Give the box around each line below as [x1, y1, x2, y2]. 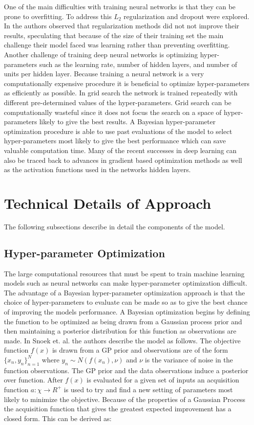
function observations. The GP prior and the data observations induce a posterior [4, 365, 249, 375]
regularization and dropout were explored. [124, 11, 250, 21]
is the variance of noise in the [145, 354, 233, 364]
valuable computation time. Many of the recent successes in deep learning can [4, 145, 237, 155]
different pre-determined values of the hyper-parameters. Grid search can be [4, 97, 232, 107]
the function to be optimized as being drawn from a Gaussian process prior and [4, 316, 242, 326]
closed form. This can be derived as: [4, 413, 112, 423]
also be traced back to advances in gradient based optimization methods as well [4, 155, 242, 165]
